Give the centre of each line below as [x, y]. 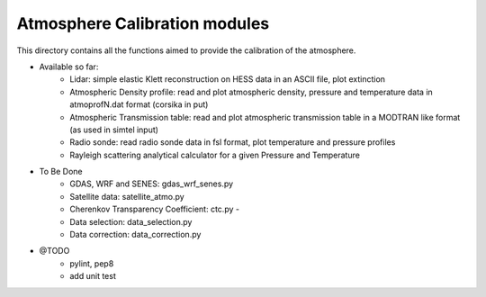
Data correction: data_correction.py [135, 235]
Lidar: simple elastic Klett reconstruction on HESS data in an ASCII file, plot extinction [228, 79]
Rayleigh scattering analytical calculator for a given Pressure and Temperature [215, 155]
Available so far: [69, 67]
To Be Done [61, 172]
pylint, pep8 [92, 263]
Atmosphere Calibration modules [143, 23]
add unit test [93, 276]
